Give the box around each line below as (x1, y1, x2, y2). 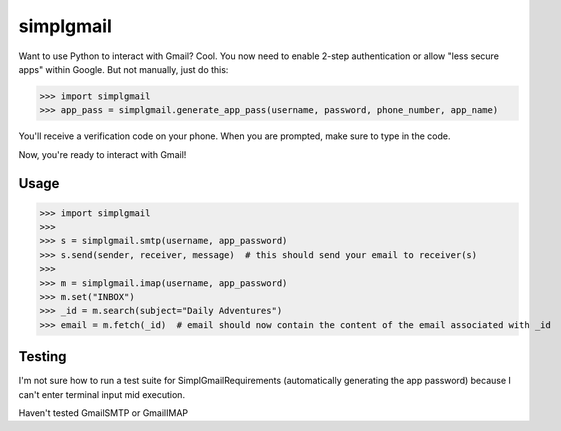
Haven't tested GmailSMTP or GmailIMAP (18, 407, 189, 419)
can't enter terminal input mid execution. (18, 388, 185, 400)
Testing (18, 348, 67, 365)
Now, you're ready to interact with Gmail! (18, 148, 187, 160)
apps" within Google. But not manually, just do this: (18, 63, 229, 75)
